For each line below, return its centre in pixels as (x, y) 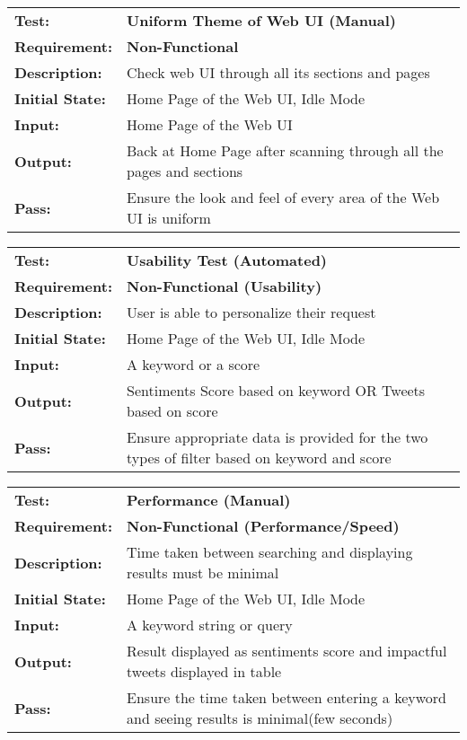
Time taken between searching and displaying (270, 552)
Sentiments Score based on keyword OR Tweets (276, 390)
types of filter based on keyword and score (259, 458)
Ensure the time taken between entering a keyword (287, 697)
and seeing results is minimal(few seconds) (260, 718)
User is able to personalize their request (251, 312)
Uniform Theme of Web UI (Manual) (261, 20)
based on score (172, 411)
